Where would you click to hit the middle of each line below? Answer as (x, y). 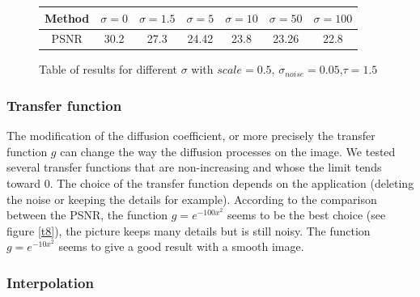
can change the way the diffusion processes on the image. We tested (228, 151)
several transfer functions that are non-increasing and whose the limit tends (194, 167)
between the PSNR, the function (87, 215)
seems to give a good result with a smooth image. (181, 246)
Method (67, 17)
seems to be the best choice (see (307, 215)
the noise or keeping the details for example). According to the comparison (192, 199)
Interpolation (50, 282)
